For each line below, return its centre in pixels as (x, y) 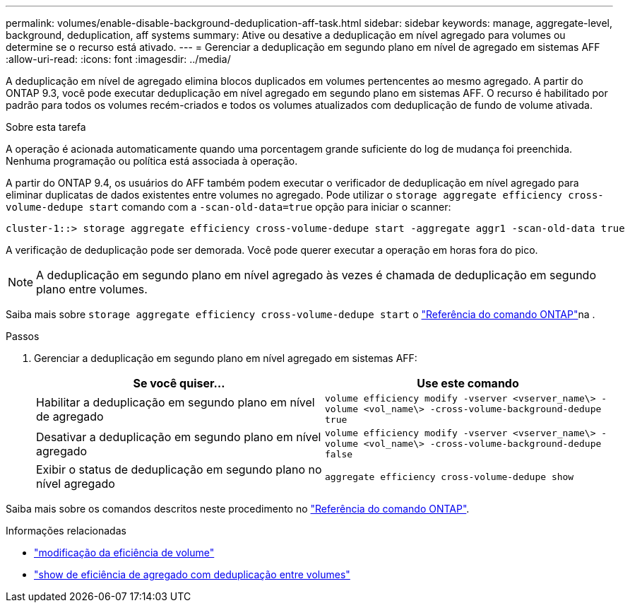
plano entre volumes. (92, 289)
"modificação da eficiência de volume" (124, 553)
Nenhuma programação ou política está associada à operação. (152, 161)
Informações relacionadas (66, 531)
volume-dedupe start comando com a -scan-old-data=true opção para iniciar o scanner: (228, 207)
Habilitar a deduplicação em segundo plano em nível (176, 402)
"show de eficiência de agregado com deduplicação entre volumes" (192, 574)
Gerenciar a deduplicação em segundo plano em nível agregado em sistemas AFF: (226, 358)
